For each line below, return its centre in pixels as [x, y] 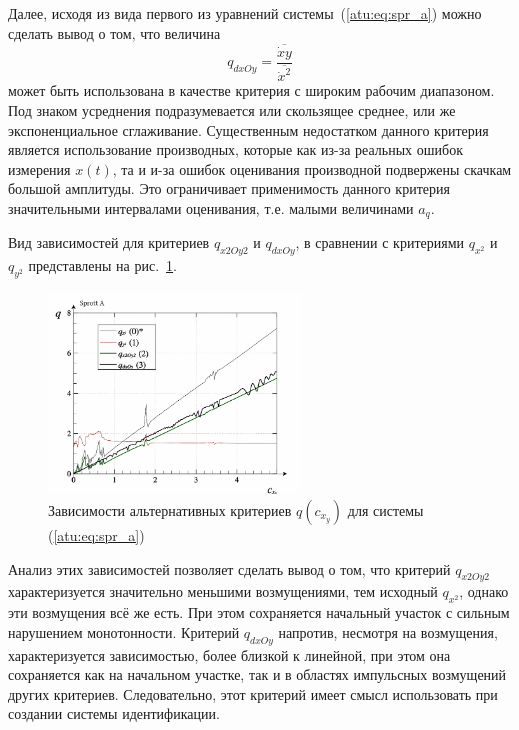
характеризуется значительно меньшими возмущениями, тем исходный [223, 591]
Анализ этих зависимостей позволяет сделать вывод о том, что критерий [229, 568]
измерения [39, 168]
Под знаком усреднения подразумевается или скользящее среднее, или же [232, 110]
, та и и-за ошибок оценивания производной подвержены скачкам [312, 168]
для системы [385, 509]
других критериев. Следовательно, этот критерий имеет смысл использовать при [253, 693]
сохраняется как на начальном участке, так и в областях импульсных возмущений [257, 674]
